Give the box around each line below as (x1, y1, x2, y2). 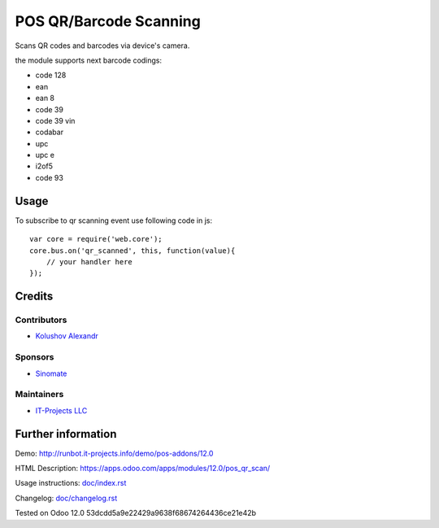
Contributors (15, 314, 67, 325)
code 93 (35, 172, 64, 182)
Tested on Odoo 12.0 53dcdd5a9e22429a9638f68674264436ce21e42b (15, 508, 256, 518)
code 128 (35, 70, 67, 81)
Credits (15, 290, 54, 303)
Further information (15, 427, 117, 441)
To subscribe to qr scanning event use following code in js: (15, 216, 213, 225)
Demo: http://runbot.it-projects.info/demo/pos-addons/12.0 (15, 448, 214, 458)
